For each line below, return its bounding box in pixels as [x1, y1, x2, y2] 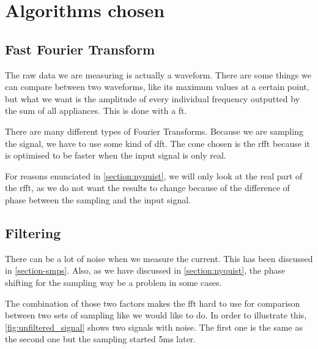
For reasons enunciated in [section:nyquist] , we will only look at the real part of [5, 169, 303, 182]
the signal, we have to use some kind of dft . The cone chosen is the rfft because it [5, 137, 311, 149]
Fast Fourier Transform [5, 39, 155, 58]
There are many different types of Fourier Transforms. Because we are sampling [5, 124, 303, 137]
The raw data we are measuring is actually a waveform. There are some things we [5, 68, 311, 81]
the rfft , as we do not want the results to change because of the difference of [5, 181, 290, 194]
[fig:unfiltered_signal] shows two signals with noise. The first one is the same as [5, 320, 303, 333]
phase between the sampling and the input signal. [5, 193, 191, 206]
